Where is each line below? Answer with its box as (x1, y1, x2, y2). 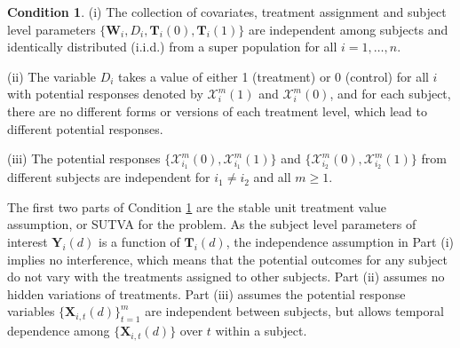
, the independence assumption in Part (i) (226, 233, 455, 251)
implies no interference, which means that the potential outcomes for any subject (7, 249, 448, 268)
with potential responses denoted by (7, 84, 203, 103)
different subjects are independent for (7, 168, 210, 186)
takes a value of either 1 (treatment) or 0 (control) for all (118, 67, 429, 85)
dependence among (7, 321, 110, 340)
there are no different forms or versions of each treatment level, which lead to (7, 101, 427, 120)
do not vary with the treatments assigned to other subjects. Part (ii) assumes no (7, 267, 445, 286)
